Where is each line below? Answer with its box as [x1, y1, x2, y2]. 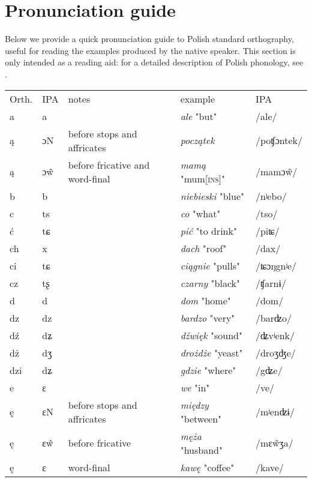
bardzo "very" [180, 310, 235, 325]
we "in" [180, 380, 210, 394]
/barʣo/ [255, 310, 292, 325]
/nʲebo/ [255, 188, 287, 203]
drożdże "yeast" [180, 345, 243, 360]
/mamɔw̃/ [255, 164, 298, 178]
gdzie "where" [180, 363, 236, 377]
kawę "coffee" [180, 460, 235, 474]
